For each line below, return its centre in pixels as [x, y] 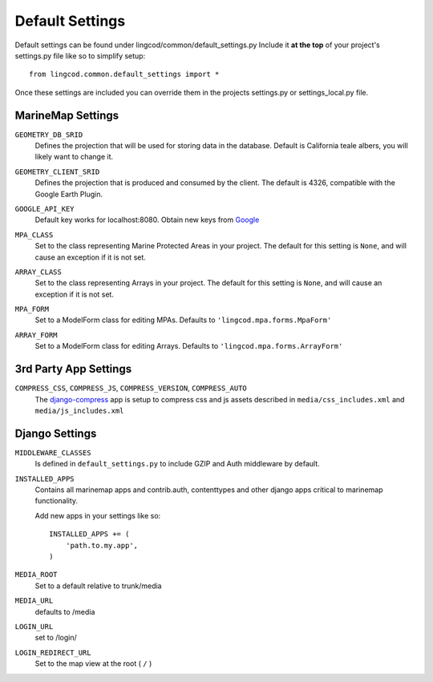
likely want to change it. [74, 157]
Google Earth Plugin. [69, 194]
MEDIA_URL [34, 601]
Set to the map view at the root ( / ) [93, 664]
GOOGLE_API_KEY [45, 209]
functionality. [57, 501]
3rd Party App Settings [73, 369]
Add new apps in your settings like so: [98, 515]
